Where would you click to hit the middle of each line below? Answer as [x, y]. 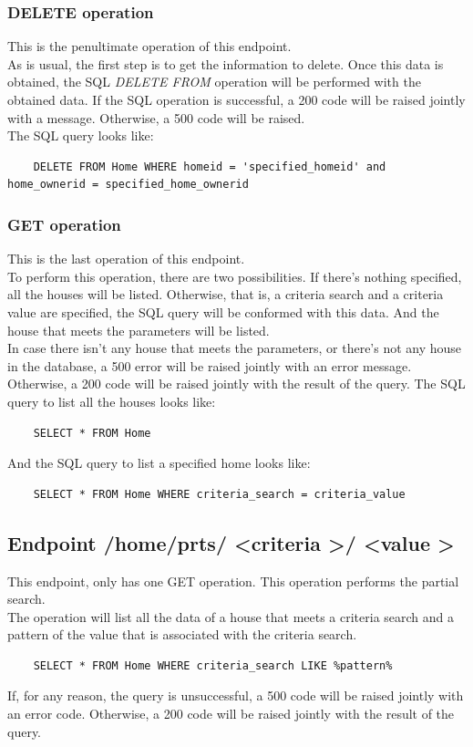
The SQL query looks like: [81, 135]
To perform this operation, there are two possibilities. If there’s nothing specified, [235, 276]
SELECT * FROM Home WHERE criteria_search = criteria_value [219, 494]
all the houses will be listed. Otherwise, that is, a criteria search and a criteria [226, 294]
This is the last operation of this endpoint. [126, 259]
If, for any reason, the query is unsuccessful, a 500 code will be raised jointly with [236, 695]
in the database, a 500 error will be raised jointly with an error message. [210, 365]
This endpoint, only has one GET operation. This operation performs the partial [233, 581]
